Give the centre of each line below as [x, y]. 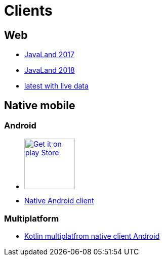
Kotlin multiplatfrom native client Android [92, 236]
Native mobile [40, 105]
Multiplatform [32, 218]
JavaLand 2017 [49, 55]
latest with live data [56, 86]
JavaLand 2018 [50, 70]
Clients [28, 11]
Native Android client [59, 201]
